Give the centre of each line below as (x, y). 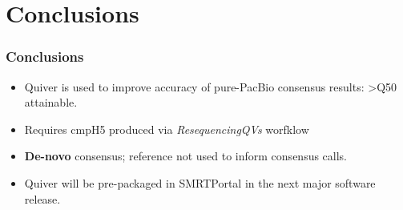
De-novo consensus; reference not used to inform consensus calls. (186, 156)
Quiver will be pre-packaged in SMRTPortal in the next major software (200, 182)
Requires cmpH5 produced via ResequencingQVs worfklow (167, 129)
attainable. (51, 102)
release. (42, 198)
